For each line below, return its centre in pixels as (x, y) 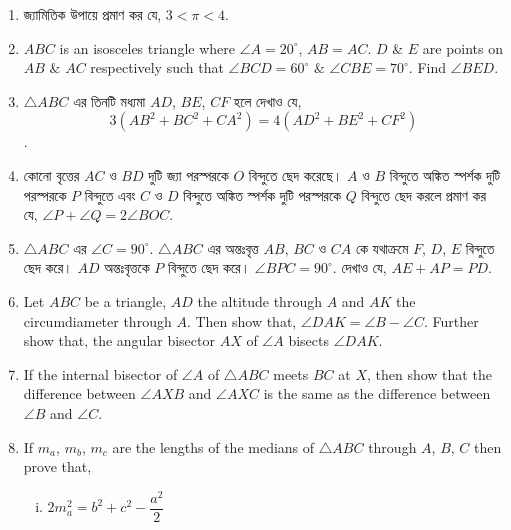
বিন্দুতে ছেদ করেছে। (295, 174)
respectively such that (157, 67)
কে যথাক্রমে (382, 247)
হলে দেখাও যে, (267, 100)
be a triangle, (125, 300)
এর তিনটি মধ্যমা (109, 100)
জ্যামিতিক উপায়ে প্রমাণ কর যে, (92, 14)
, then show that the (429, 373)
